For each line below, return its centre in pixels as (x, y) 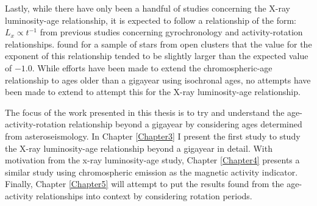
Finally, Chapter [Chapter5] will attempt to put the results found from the (144, 184)
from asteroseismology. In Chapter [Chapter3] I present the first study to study (153, 136)
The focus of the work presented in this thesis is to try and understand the (145, 112)
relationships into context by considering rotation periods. (144, 195)
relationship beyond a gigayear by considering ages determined (185, 124)
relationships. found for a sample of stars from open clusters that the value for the (158, 44)
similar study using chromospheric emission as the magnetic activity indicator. (151, 172)
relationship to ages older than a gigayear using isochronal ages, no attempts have (158, 80)
